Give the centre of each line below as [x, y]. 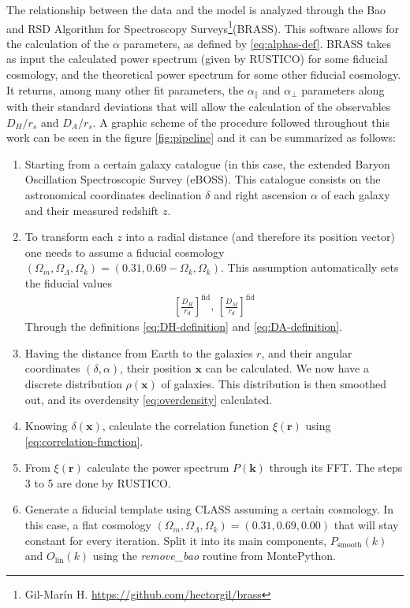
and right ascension [261, 195]
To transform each [69, 237]
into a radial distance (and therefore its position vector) [260, 237]
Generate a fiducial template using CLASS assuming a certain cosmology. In [209, 509]
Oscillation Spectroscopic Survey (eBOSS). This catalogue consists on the [203, 179]
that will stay [366, 525]
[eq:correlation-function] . [84, 441]
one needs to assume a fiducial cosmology [125, 252]
